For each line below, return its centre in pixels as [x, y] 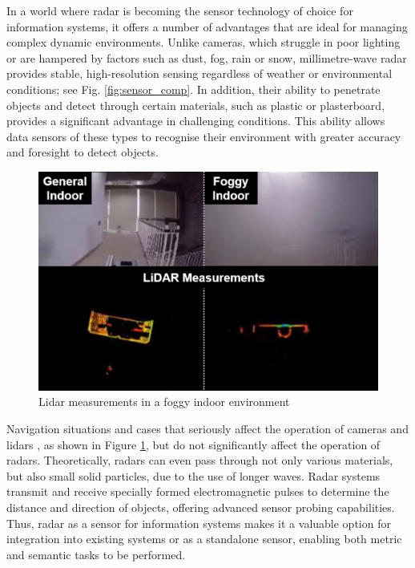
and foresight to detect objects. [83, 152]
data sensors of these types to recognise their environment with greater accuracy [204, 136]
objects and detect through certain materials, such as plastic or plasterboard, [196, 105]
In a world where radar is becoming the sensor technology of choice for [180, 10]
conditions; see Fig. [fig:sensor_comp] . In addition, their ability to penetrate [193, 89]
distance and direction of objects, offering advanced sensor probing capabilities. [201, 507]
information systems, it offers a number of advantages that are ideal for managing [207, 26]
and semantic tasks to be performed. [96, 554]
